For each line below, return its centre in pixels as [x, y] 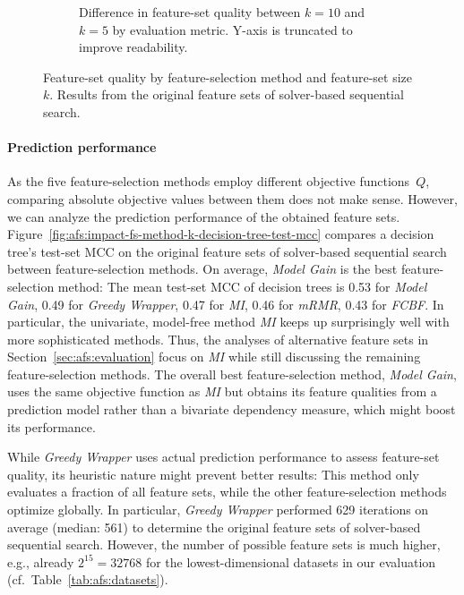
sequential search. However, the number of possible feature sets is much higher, [224, 544]
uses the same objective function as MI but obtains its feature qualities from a [222, 391]
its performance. [52, 426]
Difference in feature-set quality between [190, 12]
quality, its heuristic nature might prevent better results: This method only [213, 474]
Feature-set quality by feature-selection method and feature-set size [228, 76]
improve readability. [133, 47]
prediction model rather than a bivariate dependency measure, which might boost [232, 409]
